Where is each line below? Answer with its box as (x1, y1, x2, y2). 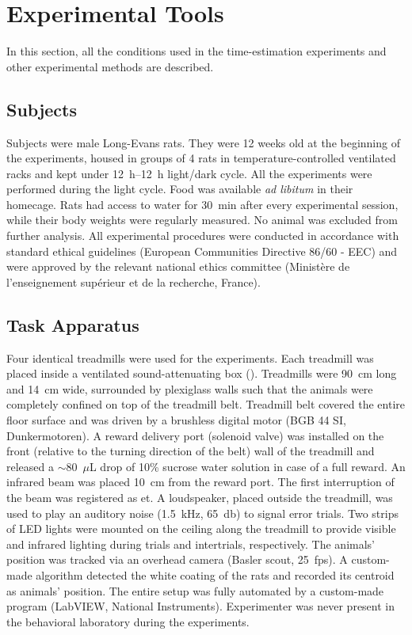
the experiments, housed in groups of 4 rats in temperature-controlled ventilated (6, 150, 396, 166)
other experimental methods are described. (6, 58, 214, 74)
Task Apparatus (6, 312, 139, 337)
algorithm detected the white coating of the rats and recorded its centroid (36, 566, 395, 583)
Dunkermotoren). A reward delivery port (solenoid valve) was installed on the (6, 427, 384, 443)
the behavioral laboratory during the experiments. (6, 613, 250, 629)
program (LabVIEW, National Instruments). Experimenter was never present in (6, 598, 395, 614)
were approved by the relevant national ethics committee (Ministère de (6, 258, 350, 275)
